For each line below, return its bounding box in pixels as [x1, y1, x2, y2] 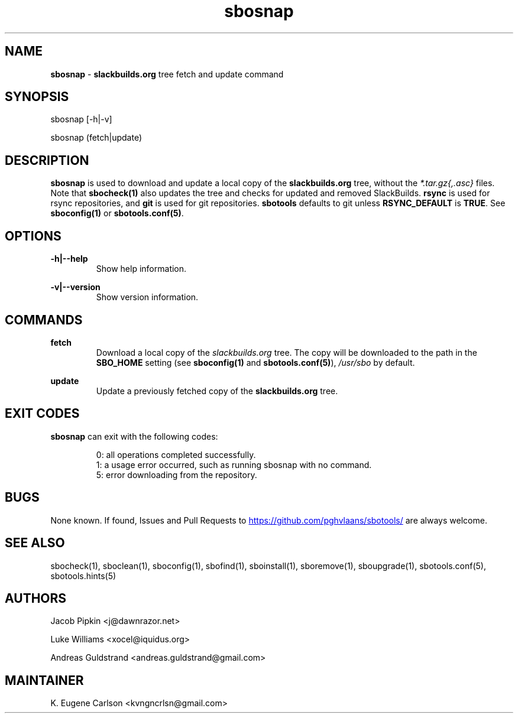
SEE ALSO [5, 535, 65, 551]
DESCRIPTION [5, 152, 89, 168]
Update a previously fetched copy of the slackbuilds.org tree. [96, 385, 338, 396]
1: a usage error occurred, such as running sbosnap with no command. [96, 459, 372, 470]
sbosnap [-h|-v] [50, 114, 112, 125]
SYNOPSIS [5, 89, 69, 105]
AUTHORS [5, 590, 67, 606]
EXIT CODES [5, 406, 80, 421]
